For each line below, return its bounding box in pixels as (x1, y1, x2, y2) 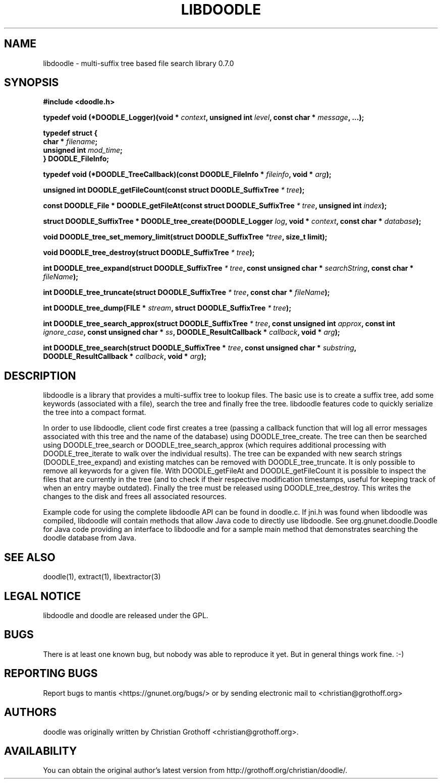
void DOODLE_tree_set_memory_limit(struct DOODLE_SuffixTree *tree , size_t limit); (43, 232, 327, 242)
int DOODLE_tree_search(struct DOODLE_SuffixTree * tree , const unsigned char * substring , (43, 343, 357, 352)
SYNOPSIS (4, 76, 59, 89)
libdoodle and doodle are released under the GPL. (43, 611, 208, 620)
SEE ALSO (4, 551, 56, 564)
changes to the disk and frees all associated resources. (43, 492, 227, 501)
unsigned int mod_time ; (43, 146, 123, 155)
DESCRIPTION (4, 369, 76, 382)
